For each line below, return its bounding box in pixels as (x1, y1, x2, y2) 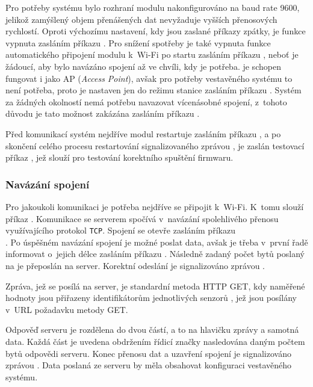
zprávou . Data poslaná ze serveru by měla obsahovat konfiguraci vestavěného (5, 359, 292, 371)
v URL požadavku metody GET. (5, 303, 128, 315)
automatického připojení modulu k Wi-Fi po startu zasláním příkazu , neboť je (5, 48, 299, 61)
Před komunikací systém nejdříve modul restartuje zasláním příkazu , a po (5, 127, 281, 140)
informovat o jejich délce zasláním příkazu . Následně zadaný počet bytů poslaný (5, 247, 305, 260)
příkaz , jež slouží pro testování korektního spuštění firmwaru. (5, 151, 234, 164)
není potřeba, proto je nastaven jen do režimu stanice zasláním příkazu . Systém (5, 84, 302, 96)
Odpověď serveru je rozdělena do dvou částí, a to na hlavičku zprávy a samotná (5, 323, 299, 336)
